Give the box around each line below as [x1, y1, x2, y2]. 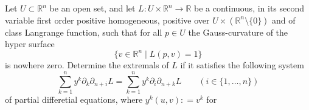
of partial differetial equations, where [5, 93, 143, 105]
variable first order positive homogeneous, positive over [5, 13, 210, 26]
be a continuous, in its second [193, 2, 305, 14]
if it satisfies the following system [180, 59, 304, 71]
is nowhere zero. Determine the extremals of [5, 59, 169, 71]
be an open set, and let [49, 2, 136, 14]
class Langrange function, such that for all [5, 25, 162, 38]
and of [272, 13, 296, 26]
